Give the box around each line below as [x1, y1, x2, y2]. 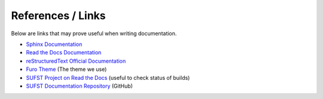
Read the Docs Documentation [26, 49, 102, 56]
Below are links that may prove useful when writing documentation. [11, 30, 177, 37]
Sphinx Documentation [26, 41, 83, 48]
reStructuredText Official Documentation [26, 57, 126, 64]
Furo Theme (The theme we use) [26, 66, 107, 73]
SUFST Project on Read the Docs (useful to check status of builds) [26, 74, 190, 81]
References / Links [11, 9, 106, 22]
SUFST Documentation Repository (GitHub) [26, 82, 133, 89]
